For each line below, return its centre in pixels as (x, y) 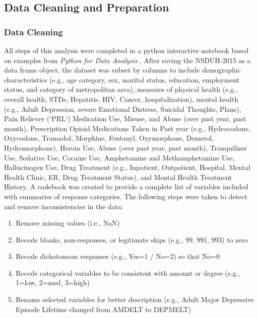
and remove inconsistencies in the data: (64, 206)
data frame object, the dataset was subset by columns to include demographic (123, 70)
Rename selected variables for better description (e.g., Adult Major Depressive (135, 299)
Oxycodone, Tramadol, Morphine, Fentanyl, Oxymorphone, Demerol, (109, 138)
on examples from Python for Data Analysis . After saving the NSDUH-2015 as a (128, 60)
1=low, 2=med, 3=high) (53, 282)
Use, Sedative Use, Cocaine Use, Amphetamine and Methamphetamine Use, (119, 157)
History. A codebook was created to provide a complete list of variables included (126, 187)
